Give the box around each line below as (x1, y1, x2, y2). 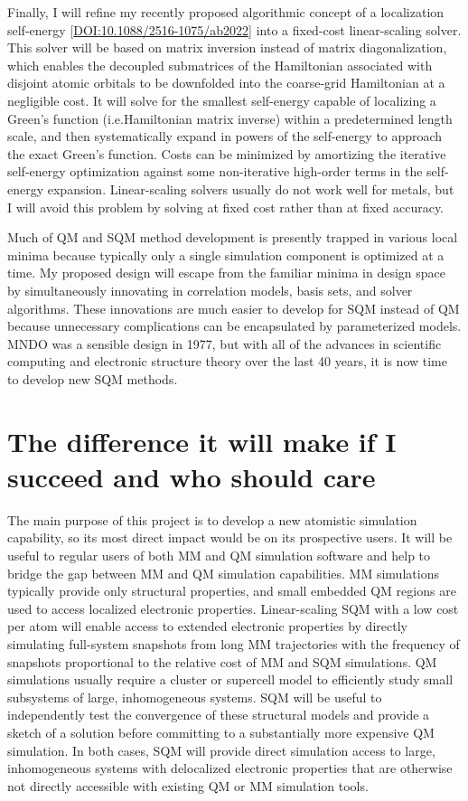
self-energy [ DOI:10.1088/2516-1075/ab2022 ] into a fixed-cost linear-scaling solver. (7, 20, 462, 39)
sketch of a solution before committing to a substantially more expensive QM (7, 722, 435, 741)
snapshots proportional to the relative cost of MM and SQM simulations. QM (7, 652, 437, 671)
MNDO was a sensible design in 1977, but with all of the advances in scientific (7, 334, 442, 353)
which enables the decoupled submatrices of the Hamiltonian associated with (7, 55, 433, 74)
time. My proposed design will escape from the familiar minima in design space (7, 263, 446, 282)
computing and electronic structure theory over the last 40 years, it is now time (7, 352, 448, 371)
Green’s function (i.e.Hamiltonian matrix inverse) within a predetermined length (7, 108, 453, 127)
